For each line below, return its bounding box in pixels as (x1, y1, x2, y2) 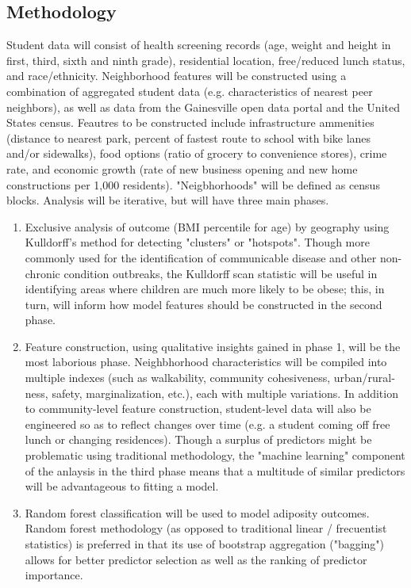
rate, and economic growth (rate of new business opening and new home (6, 160, 358, 177)
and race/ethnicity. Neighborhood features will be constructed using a (6, 67, 347, 84)
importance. (25, 567, 83, 583)
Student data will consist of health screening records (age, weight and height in (6, 36, 391, 53)
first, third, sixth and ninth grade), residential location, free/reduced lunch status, (6, 52, 405, 68)
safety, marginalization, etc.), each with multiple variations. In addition (52, 384, 398, 401)
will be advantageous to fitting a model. (25, 478, 219, 494)
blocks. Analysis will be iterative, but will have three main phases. (6, 192, 329, 208)
